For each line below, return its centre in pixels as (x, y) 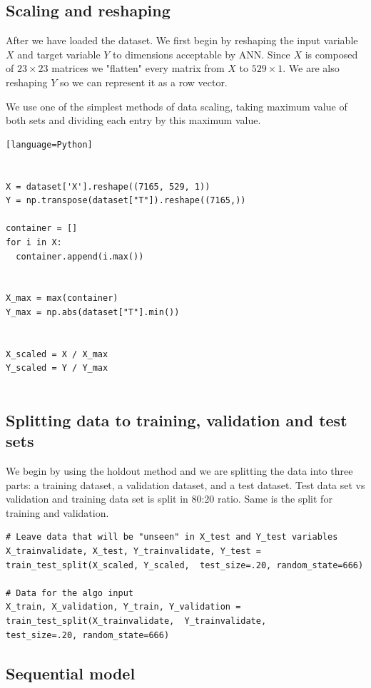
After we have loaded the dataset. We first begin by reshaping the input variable (182, 40)
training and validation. (57, 512)
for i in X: (34, 242)
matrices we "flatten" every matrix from (138, 68)
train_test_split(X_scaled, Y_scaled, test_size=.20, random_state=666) (185, 565)
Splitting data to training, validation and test (177, 420)
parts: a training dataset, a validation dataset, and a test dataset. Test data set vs (185, 484)
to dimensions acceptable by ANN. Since (202, 54)
